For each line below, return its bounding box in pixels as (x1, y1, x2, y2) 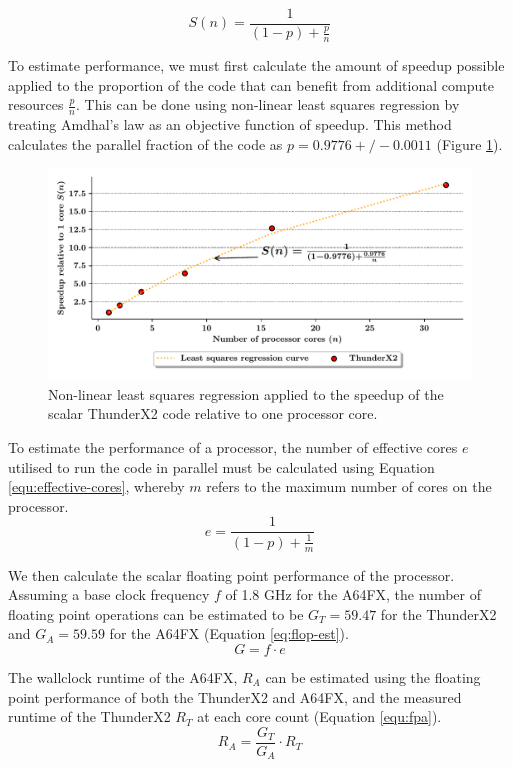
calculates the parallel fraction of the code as (8, 133, 283, 154)
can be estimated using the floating (265, 667, 481, 688)
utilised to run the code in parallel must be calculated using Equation (8, 456, 435, 477)
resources (8, 94, 64, 115)
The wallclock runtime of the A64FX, (8, 667, 238, 688)
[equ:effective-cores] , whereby (8, 476, 185, 497)
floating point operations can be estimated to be (8, 603, 304, 624)
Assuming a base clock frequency (8, 584, 210, 605)
